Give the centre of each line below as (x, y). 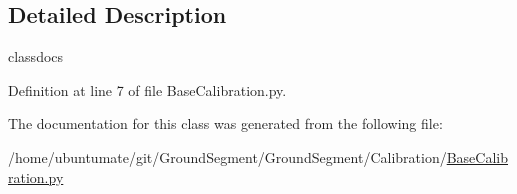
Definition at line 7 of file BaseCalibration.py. (147, 89)
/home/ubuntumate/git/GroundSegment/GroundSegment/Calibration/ (227, 156)
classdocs (36, 56)
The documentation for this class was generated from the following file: (225, 123)
